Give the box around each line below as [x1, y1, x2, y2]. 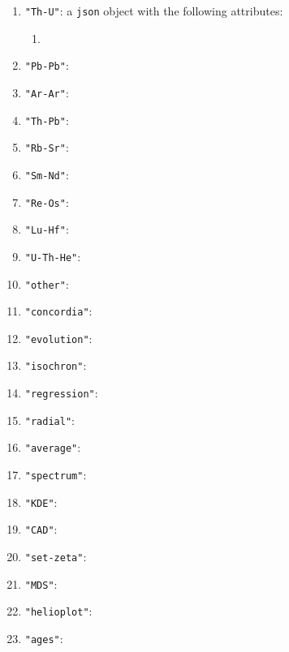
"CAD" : [24, 521, 58, 538]
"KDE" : [24, 493, 58, 510]
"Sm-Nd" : [24, 165, 69, 182]
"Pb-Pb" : [24, 57, 69, 74]
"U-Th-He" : [24, 247, 81, 264]
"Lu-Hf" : [24, 221, 69, 238]
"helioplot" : [24, 603, 93, 620]
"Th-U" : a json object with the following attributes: [24, 2, 283, 19]
